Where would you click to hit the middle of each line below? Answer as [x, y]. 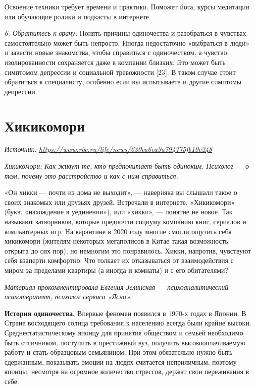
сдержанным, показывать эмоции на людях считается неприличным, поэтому [121, 361]
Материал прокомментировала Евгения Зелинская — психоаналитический [117, 287]
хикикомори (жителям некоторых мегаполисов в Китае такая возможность [116, 241]
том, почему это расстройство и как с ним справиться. [91, 175]
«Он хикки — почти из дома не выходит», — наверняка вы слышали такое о [121, 192]
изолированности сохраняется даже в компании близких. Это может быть [115, 62]
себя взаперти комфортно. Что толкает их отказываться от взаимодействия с [119, 260]
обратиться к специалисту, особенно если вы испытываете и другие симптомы [123, 82]
